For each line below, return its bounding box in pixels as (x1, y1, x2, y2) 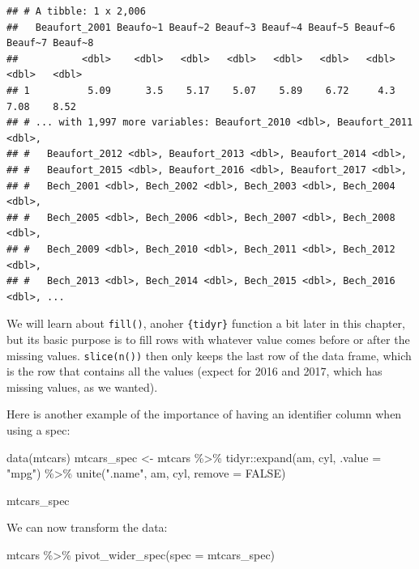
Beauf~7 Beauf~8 (6, 37, 94, 49)
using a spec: (6, 421, 71, 438)
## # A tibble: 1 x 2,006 (6, 6, 146, 17)
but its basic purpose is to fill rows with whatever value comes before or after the (6, 330, 410, 347)
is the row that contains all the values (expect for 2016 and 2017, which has (6, 363, 383, 380)
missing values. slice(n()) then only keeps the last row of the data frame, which (6, 346, 412, 363)
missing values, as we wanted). (6, 378, 158, 395)
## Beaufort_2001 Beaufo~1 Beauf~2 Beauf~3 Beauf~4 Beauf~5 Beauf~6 (6, 21, 395, 33)
